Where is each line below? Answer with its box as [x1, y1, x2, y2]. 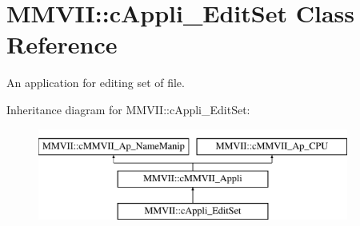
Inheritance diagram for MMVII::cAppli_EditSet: [6, 101, 250, 117]
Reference [6, 28, 118, 61]
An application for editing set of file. [6, 74, 185, 91]
